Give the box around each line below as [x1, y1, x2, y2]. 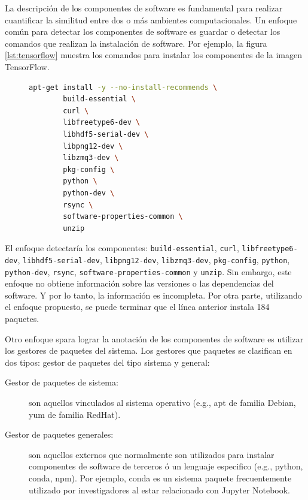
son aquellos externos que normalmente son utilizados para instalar [29, 448, 275, 460]
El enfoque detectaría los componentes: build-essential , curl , [5, 242, 239, 254]
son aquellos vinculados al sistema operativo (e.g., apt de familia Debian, [29, 396, 296, 408]
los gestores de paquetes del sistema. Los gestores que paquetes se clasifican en [5, 344, 292, 357]
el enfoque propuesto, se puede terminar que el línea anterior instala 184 [5, 300, 270, 313]
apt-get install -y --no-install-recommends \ [29, 83, 218, 92]
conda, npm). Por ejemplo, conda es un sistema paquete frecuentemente [29, 471, 292, 484]
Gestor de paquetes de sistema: [5, 376, 118, 388]
